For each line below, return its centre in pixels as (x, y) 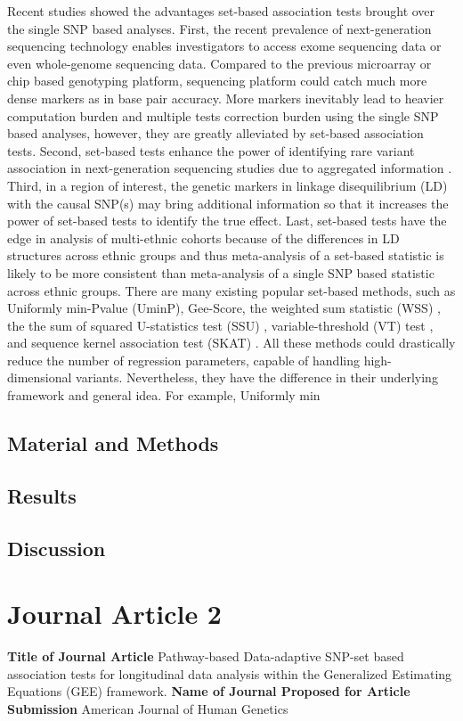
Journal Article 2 (114, 614)
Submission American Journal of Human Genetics (148, 708)
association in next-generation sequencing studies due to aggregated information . (230, 168)
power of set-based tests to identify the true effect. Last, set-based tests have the (227, 221)
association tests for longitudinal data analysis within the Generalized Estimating (230, 673)
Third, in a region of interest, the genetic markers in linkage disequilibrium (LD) (227, 185)
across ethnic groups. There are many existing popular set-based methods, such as (231, 290)
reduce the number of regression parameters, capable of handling (183, 360)
